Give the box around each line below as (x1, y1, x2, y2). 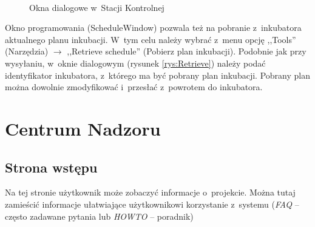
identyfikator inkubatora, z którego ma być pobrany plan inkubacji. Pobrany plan (5, 68, 310, 81)
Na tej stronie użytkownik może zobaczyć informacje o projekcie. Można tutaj (5, 186, 296, 199)
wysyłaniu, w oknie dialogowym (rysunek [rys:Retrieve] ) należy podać (5, 56, 266, 69)
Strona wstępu (5, 157, 98, 176)
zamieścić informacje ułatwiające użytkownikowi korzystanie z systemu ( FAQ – (5, 197, 299, 210)
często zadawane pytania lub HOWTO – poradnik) (5, 209, 194, 222)
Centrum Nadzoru (5, 116, 161, 140)
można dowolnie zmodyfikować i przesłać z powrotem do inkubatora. (5, 81, 263, 93)
